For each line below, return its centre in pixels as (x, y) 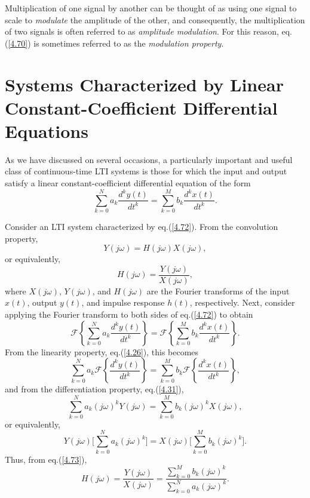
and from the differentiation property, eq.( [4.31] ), (94, 389)
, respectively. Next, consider (242, 302)
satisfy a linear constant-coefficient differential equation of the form (128, 183)
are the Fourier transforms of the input (218, 290)
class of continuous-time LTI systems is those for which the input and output (146, 171)
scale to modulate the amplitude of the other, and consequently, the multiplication (155, 19)
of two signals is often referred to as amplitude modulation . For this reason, (142, 31)
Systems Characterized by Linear (144, 84)
